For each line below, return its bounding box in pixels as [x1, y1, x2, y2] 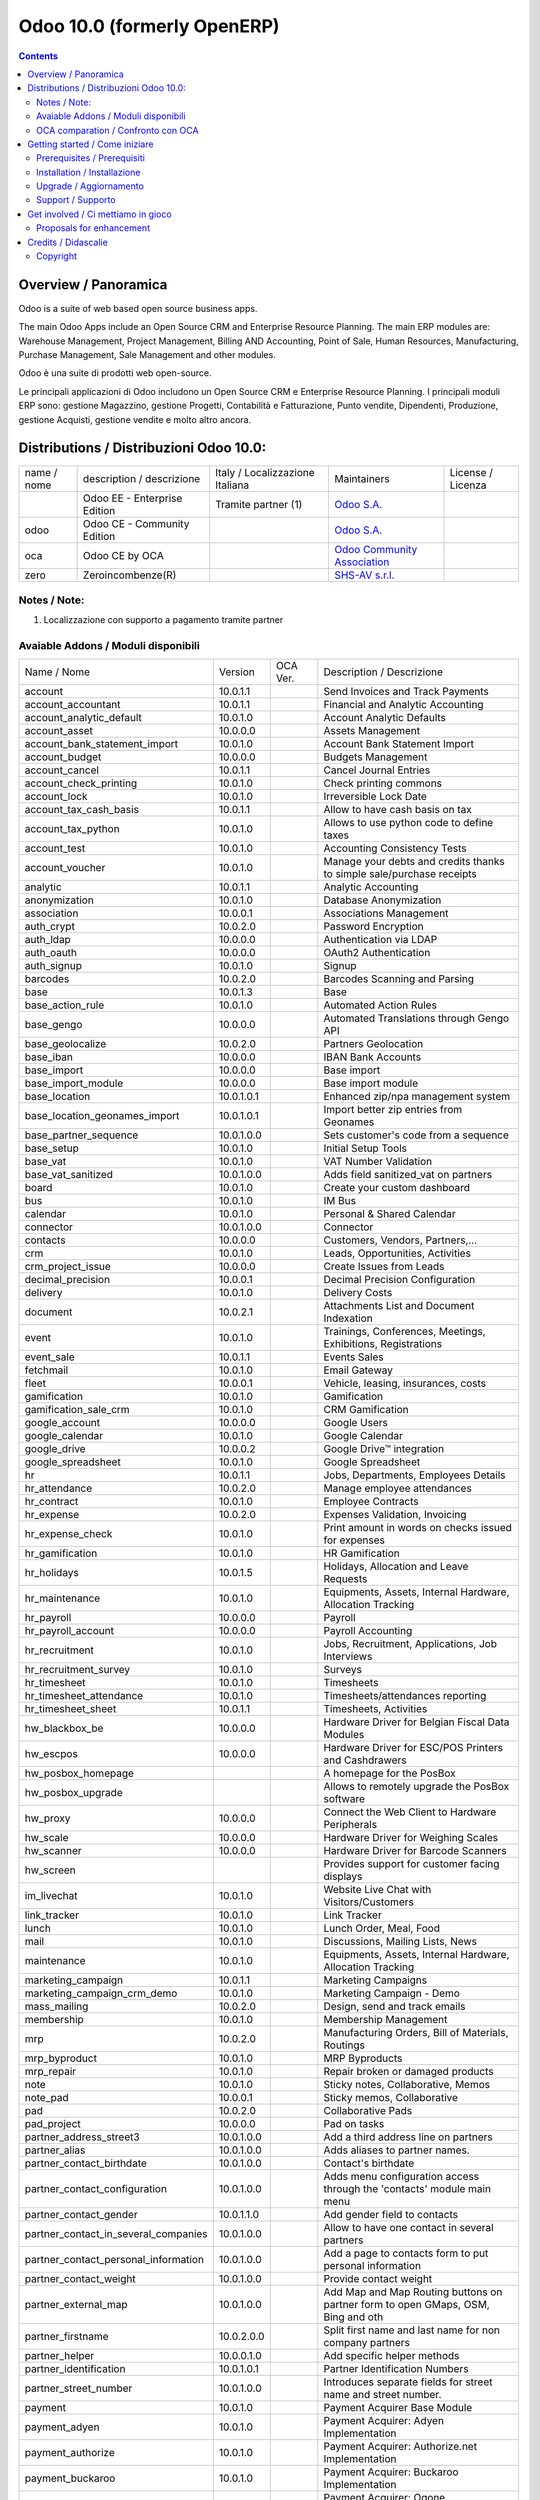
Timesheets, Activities [323, 1702, 428, 1716]
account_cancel [24, 763, 100, 777]
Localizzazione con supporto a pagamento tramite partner [43, 614, 284, 626]
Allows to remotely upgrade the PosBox [323, 1780, 510, 1794]
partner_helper [24, 2349, 95, 2363]
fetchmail [24, 1363, 69, 1377]
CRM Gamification [323, 1403, 409, 1417]
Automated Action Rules [323, 998, 437, 1012]
